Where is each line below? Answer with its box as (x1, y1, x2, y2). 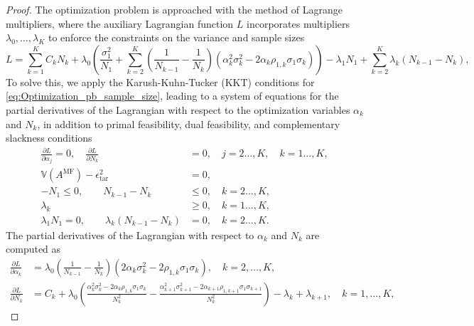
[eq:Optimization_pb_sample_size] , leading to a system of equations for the (6, 88, 339, 103)
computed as (6, 241, 61, 256)
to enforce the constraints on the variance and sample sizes (48, 30, 305, 45)
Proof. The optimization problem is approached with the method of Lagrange (6, 2, 343, 16)
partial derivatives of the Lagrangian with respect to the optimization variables (6, 102, 350, 117)
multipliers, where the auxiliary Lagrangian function (6, 16, 234, 31)
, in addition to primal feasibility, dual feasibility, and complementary (37, 116, 340, 131)
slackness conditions (6, 130, 92, 145)
